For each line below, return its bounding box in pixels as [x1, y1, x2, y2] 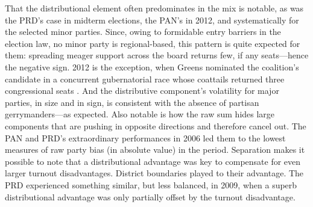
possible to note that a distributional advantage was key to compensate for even [5, 155, 301, 167]
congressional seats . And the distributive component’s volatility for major [5, 84, 279, 97]
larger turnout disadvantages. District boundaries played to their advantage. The [5, 167, 304, 179]
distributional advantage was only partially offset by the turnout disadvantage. [5, 190, 296, 203]
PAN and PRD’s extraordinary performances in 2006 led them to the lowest [5, 131, 286, 144]
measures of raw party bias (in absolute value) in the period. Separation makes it [5, 143, 305, 156]
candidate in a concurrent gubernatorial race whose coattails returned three [5, 72, 285, 85]
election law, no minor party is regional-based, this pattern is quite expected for [5, 37, 300, 49]
